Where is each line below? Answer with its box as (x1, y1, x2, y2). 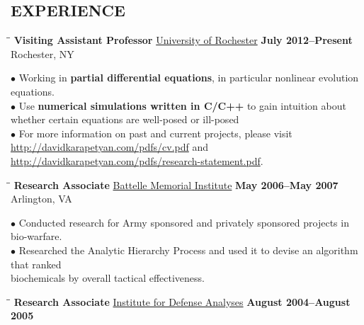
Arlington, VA (11, 191, 72, 206)
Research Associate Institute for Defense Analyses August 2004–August (13, 294, 351, 309)
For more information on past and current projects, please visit (18, 125, 292, 140)
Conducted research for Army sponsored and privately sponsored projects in (18, 215, 349, 229)
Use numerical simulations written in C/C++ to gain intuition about (18, 98, 346, 113)
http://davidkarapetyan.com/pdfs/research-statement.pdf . (11, 153, 263, 168)
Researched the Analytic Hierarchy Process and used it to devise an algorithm (18, 242, 358, 257)
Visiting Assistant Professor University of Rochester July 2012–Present (13, 33, 353, 47)
